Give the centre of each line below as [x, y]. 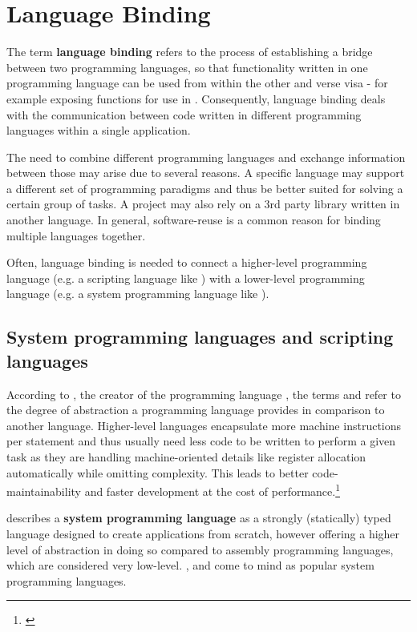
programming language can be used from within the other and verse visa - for [197, 83]
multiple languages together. [76, 235]
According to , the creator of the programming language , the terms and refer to [204, 394]
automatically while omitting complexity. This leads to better [158, 472]
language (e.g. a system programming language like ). [138, 294]
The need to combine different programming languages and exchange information [206, 157]
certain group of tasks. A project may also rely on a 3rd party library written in [203, 204]
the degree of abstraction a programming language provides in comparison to [196, 410]
